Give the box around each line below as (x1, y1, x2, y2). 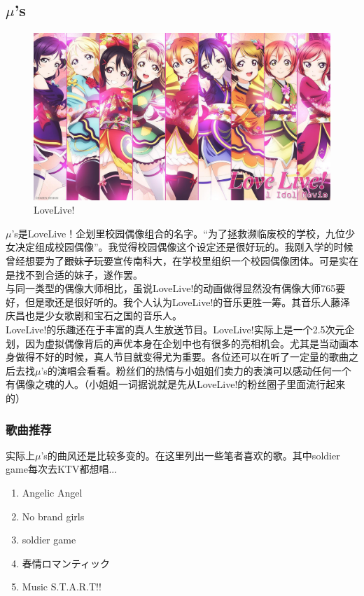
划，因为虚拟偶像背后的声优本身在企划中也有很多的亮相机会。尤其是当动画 (6, 335, 349, 350)
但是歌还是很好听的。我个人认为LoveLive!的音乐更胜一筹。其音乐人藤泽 (24, 294, 351, 309)
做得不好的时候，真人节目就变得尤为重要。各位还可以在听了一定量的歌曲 (15, 349, 349, 364)
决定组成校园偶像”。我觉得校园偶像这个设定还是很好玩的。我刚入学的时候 (15, 240, 353, 254)
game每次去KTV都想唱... (6, 462, 118, 476)
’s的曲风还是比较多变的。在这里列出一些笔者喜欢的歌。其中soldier (41, 448, 340, 462)
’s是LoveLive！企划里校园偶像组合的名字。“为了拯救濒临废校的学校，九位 (11, 226, 345, 240)
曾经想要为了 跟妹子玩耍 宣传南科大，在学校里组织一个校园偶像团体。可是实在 (6, 254, 358, 268)
